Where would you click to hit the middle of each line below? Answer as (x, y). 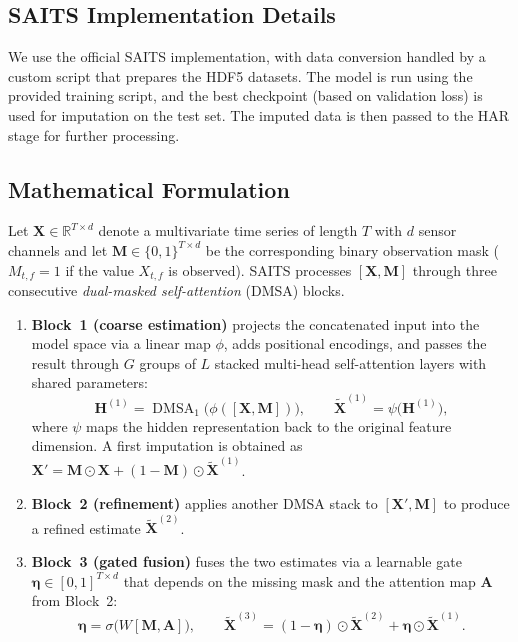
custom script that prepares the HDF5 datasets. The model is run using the (240, 75)
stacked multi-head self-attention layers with (350, 362)
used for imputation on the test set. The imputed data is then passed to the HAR (259, 114)
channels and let (58, 249)
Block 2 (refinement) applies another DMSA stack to (204, 503)
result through (75, 362)
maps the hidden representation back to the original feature (269, 425)
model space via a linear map (121, 343)
